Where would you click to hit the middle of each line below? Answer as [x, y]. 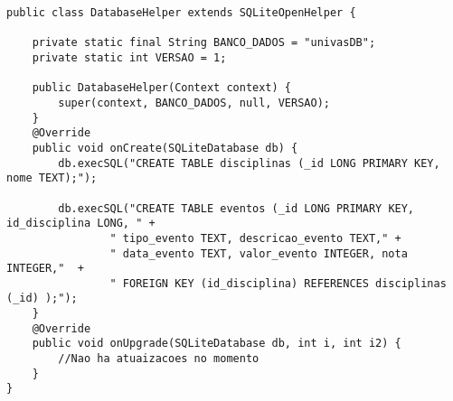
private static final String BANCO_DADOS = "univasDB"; [204, 43]
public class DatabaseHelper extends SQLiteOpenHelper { [181, 13]
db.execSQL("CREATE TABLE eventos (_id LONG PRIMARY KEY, [236, 208]
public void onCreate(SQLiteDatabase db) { [165, 148]
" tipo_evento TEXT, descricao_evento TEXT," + [255, 238]
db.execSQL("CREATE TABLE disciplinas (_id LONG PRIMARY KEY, [249, 163]
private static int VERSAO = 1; [129, 57]
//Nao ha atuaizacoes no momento [159, 359]
